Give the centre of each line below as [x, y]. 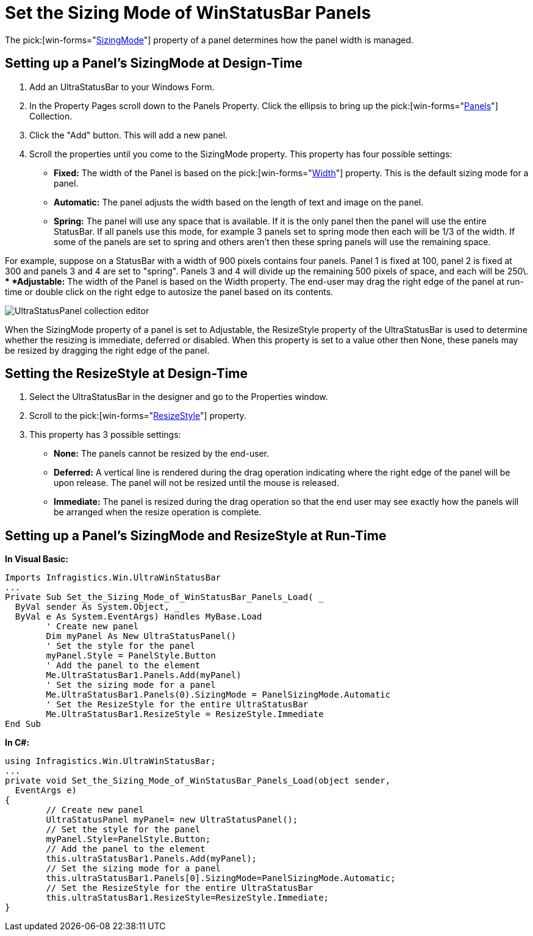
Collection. [51, 116]
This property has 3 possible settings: [105, 435]
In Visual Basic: [37, 559]
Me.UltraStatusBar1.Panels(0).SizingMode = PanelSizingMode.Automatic [218, 695]
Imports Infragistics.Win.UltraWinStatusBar [113, 578]
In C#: [17, 743]
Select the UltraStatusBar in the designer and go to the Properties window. [179, 397]
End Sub [23, 724]
